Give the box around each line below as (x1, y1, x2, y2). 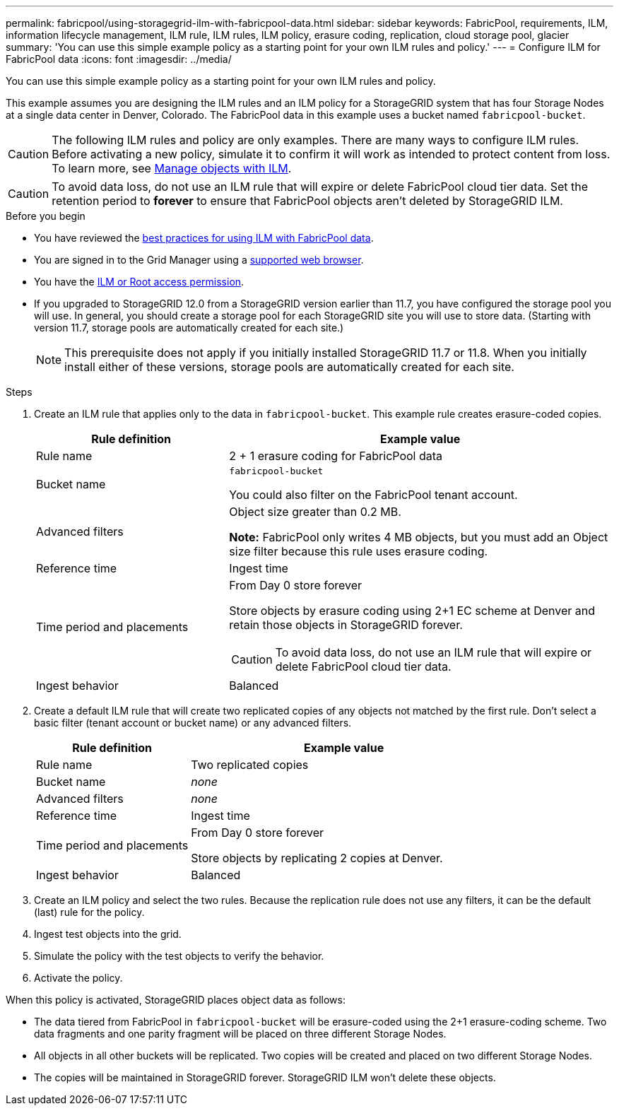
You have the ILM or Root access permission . (34, 276, 244, 288)
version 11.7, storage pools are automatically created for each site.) (34, 322, 344, 334)
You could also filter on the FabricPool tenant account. (229, 488, 518, 502)
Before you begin (6, 210, 86, 222)
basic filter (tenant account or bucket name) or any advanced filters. (34, 717, 352, 729)
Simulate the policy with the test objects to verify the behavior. (34, 950, 324, 962)
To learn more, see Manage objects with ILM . (52, 161, 292, 175)
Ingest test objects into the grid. (34, 928, 182, 940)
